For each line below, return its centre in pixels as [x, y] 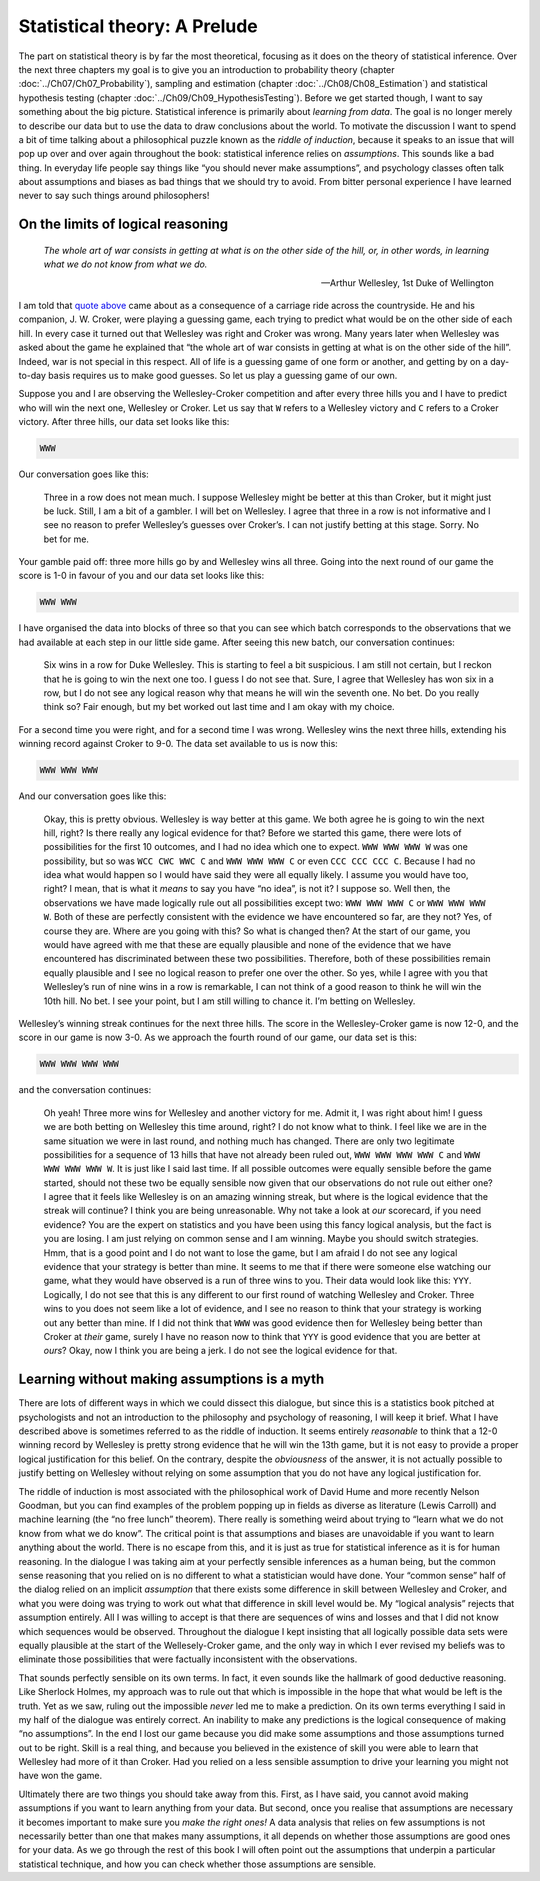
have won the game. [60, 1776]
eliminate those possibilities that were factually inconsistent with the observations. [188, 1659]
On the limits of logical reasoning [123, 224]
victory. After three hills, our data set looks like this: [124, 422]
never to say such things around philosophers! [114, 196]
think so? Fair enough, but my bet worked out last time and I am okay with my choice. [219, 707]
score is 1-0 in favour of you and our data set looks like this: [141, 576]
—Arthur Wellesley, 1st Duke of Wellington [407, 282]
